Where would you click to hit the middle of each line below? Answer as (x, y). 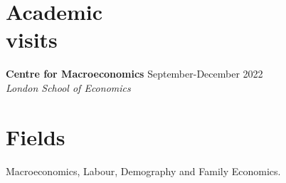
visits (32, 40)
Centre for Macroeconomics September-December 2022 (134, 74)
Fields (36, 136)
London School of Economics (68, 87)
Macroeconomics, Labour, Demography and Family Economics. (143, 171)
